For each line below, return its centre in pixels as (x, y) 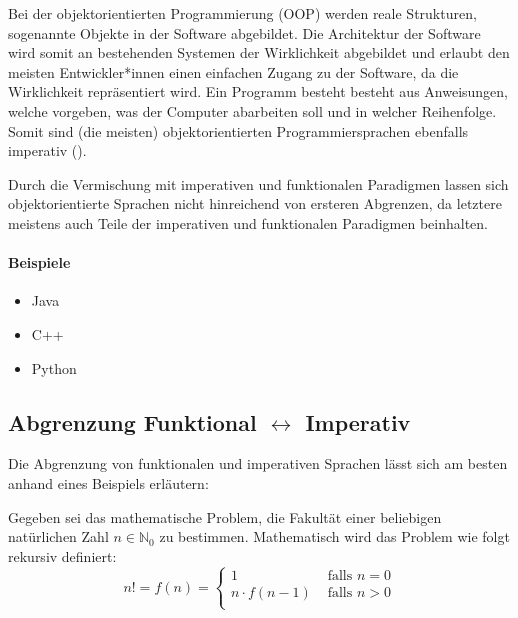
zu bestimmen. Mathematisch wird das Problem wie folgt (334, 536)
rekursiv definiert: (62, 555)
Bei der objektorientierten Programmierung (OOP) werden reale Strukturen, (242, 13)
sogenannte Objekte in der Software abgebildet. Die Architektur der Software (244, 32)
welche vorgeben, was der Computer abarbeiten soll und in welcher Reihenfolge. (252, 110)
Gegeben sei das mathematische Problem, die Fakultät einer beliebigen (225, 516)
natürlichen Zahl (58, 536)
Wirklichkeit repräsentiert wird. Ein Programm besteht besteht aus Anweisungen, (258, 91)
